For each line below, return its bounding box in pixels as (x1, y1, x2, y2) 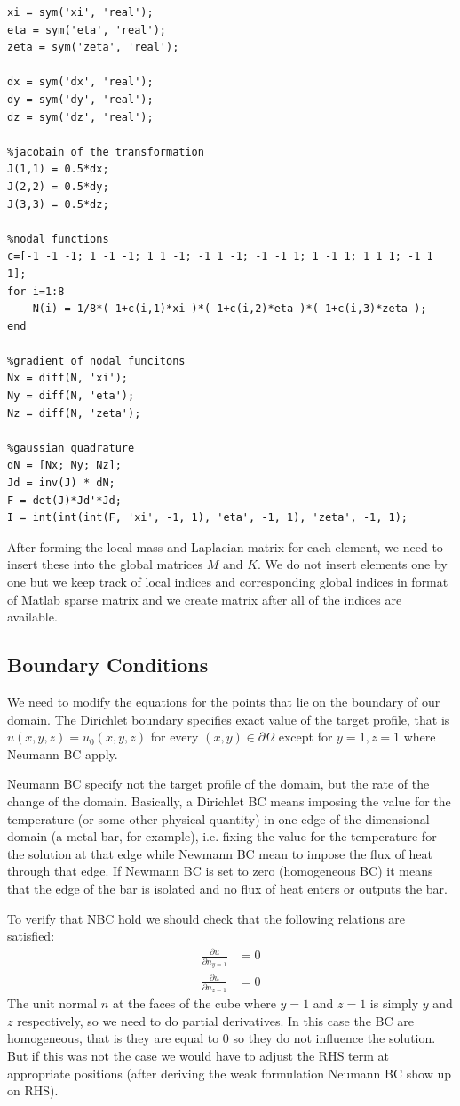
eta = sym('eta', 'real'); (7, 23, 166, 36)
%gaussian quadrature (7, 441, 135, 454)
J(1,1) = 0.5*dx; (7, 163, 109, 176)
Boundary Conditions (7, 651, 209, 678)
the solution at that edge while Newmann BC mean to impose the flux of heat (7, 844, 433, 862)
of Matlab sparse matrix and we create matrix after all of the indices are (7, 589, 402, 608)
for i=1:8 (7, 285, 65, 298)
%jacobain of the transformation (7, 145, 204, 158)
